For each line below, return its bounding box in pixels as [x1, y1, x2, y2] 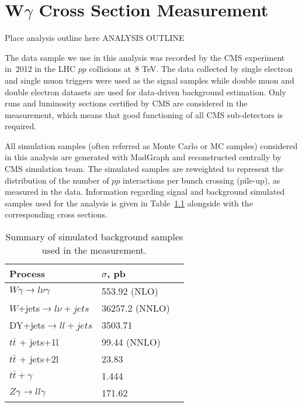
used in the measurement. [41, 243, 147, 257]
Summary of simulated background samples [5, 230, 183, 244]
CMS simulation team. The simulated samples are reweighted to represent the [5, 163, 284, 175]
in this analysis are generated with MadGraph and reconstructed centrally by [5, 151, 282, 163]
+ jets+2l [19, 352, 59, 366]
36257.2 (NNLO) [102, 301, 170, 315]
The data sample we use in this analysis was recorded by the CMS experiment [5, 51, 285, 63]
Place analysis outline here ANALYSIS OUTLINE [5, 32, 185, 44]
